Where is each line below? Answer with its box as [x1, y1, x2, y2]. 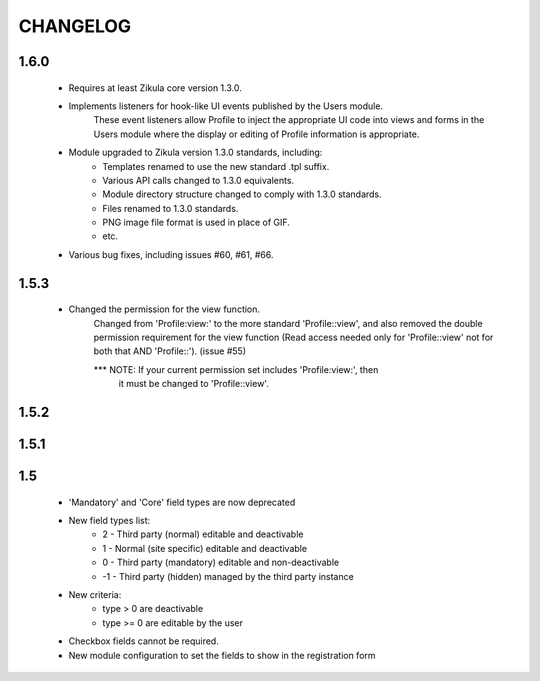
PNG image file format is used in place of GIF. [102, 216, 290, 229]
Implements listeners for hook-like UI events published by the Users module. [68, 100, 384, 112]
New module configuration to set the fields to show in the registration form [68, 649, 376, 661]
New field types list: [68, 515, 151, 527]
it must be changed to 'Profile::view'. [118, 378, 269, 390]
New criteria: [68, 589, 122, 600]
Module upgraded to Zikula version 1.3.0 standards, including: [68, 146, 323, 159]
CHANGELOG [18, 15, 132, 37]
